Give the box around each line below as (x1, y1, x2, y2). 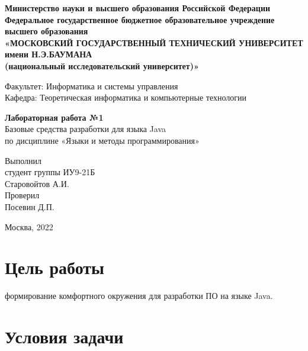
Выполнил (5, 154, 42, 166)
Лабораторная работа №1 (5, 111, 104, 123)
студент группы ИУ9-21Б (5, 166, 95, 178)
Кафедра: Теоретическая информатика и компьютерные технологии (5, 91, 246, 104)
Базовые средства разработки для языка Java (5, 123, 166, 135)
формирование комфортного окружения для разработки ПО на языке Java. (5, 289, 273, 302)
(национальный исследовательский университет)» (5, 59, 199, 72)
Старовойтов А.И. (5, 177, 69, 189)
